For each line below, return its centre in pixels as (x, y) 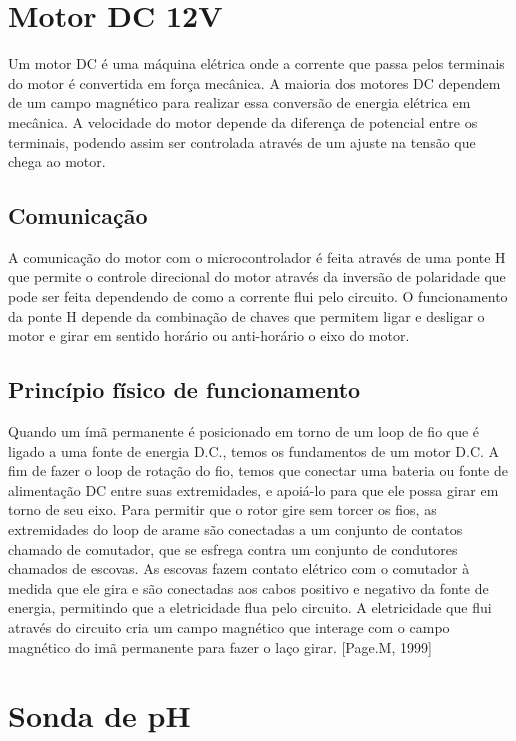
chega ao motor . (57, 161)
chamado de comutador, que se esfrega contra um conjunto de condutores (233, 548)
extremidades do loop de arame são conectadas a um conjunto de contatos (235, 529)
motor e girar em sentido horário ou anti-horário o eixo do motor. (209, 335)
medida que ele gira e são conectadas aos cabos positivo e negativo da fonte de (248, 587)
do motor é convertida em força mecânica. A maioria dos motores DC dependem (254, 82)
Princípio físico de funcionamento (184, 389)
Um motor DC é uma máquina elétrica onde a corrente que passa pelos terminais (256, 63)
